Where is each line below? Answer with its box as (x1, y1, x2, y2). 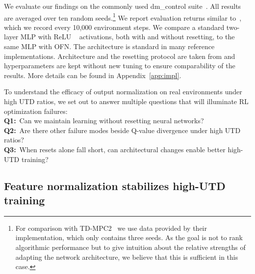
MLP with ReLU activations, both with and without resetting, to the (20, 31, 235, 42)
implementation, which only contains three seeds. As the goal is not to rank (15, 232, 243, 243)
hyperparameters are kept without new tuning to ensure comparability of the (4, 60, 235, 71)
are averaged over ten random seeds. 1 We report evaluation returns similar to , (4, 11, 242, 23)
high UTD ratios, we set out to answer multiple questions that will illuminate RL (4, 96, 249, 106)
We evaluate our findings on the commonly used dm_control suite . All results (4, 1, 241, 11)
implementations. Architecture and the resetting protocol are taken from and (4, 51, 235, 61)
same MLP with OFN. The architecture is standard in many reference (4, 41, 215, 52)
